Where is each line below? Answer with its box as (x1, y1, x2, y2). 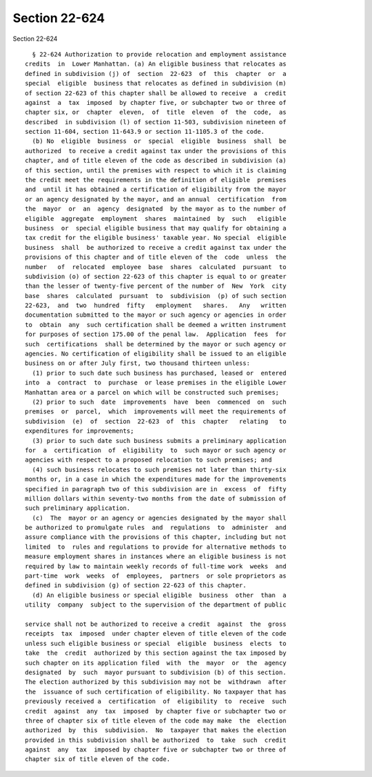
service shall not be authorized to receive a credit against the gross (25, 620, 287, 628)
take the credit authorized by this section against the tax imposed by (25, 649, 287, 657)
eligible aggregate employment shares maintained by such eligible (25, 215, 287, 222)
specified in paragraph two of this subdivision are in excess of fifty (25, 485, 287, 493)
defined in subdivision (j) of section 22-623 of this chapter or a (25, 70, 287, 77)
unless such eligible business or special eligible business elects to (25, 639, 287, 647)
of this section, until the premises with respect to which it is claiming (25, 166, 287, 174)
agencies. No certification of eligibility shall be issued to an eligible (25, 350, 287, 358)
